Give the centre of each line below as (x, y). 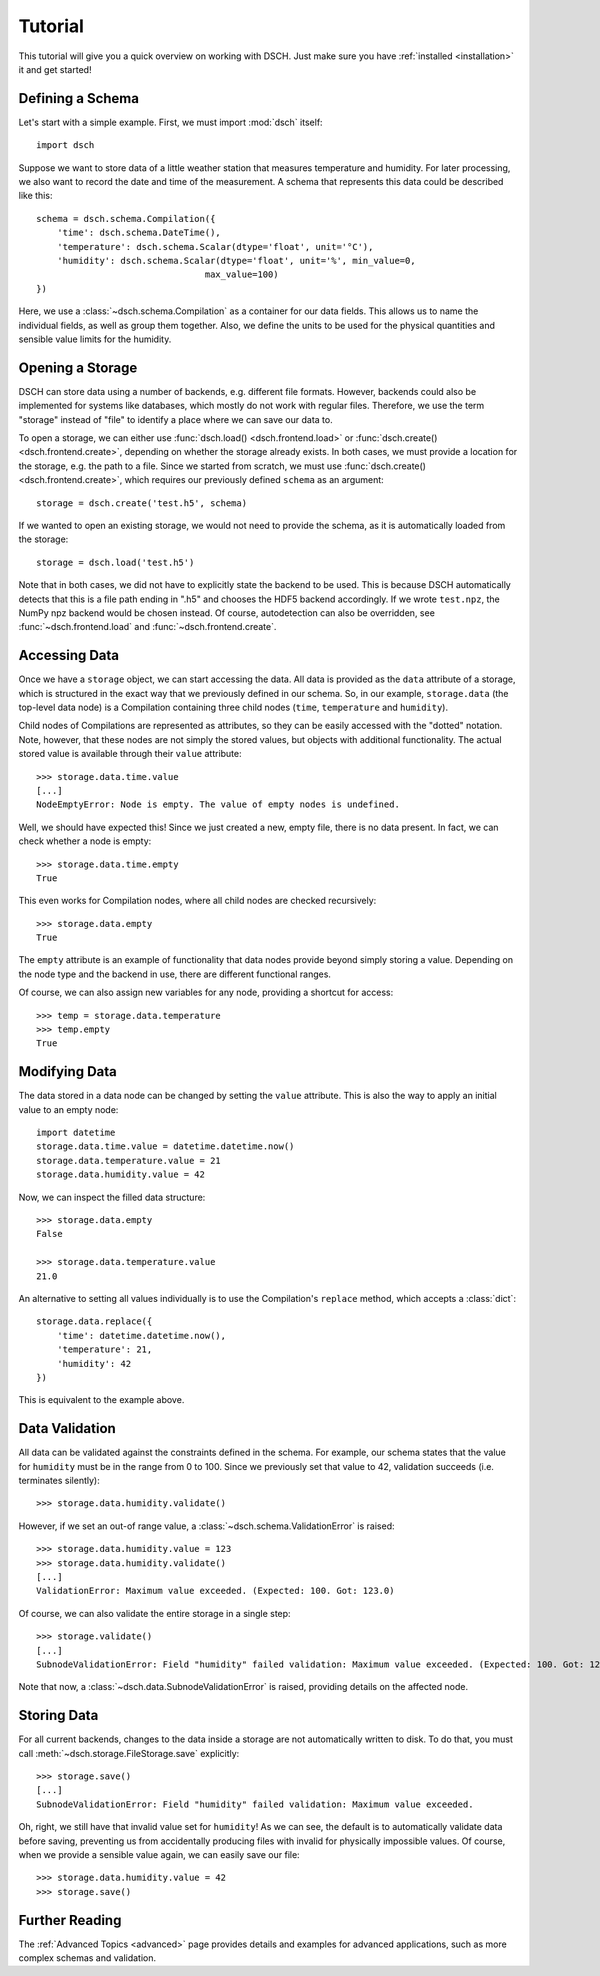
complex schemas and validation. (87, 1958)
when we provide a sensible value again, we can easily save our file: (159, 1854)
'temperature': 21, (104, 1349)
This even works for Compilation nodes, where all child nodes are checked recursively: (197, 901)
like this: (35, 196)
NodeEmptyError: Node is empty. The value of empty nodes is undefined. (218, 804)
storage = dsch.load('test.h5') (115, 562)
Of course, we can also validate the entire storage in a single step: (154, 1613)
